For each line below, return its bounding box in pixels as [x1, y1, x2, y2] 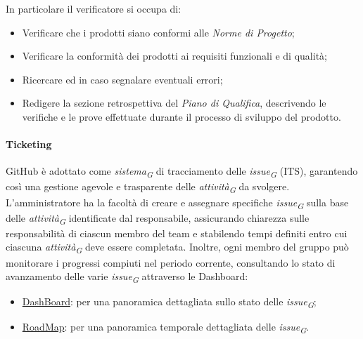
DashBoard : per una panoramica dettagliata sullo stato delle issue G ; [22, 294, 317, 311]
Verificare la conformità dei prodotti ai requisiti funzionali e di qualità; [22, 48, 327, 63]
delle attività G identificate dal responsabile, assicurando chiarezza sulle [6, 210, 310, 227]
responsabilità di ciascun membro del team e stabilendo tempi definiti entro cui [6, 225, 348, 240]
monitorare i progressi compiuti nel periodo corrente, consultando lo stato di [6, 255, 336, 270]
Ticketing [6, 137, 52, 152]
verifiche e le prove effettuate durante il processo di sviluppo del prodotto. [22, 109, 341, 124]
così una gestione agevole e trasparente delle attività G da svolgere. [6, 179, 290, 196]
